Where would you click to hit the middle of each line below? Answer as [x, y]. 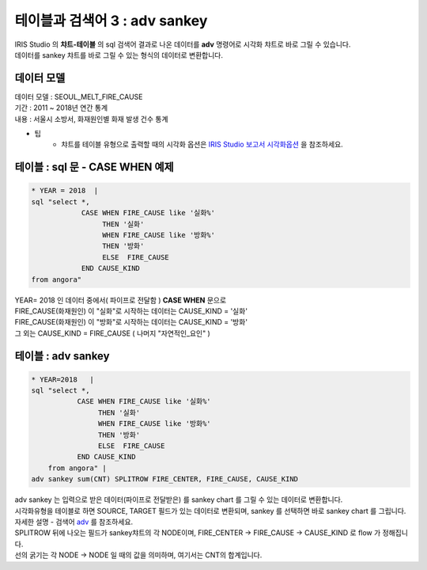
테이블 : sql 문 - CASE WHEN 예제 [94, 167]
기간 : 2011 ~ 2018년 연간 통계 [61, 108]
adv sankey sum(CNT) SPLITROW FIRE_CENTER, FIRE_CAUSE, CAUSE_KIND [165, 479]
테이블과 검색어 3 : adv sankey [111, 21]
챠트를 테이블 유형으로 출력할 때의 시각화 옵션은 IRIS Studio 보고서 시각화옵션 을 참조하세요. [202, 144]
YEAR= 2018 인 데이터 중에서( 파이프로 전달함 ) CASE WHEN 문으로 [121, 300]
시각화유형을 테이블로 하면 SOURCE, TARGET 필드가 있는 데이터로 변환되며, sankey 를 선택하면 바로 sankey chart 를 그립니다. [210, 511]
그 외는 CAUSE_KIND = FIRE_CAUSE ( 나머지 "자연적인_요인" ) [113, 333]
